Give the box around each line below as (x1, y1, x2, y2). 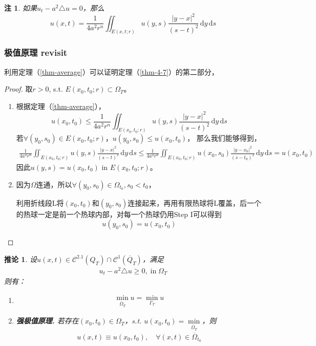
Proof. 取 (4, 83, 33, 94)
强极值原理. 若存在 (16, 315, 79, 326)
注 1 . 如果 (4, 3, 37, 13)
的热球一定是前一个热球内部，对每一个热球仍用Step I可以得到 (16, 208, 222, 219)
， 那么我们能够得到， (187, 133, 261, 143)
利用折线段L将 (16, 197, 64, 208)
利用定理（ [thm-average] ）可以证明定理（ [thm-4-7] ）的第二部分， (4, 66, 219, 77)
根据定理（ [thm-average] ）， (16, 100, 106, 111)
